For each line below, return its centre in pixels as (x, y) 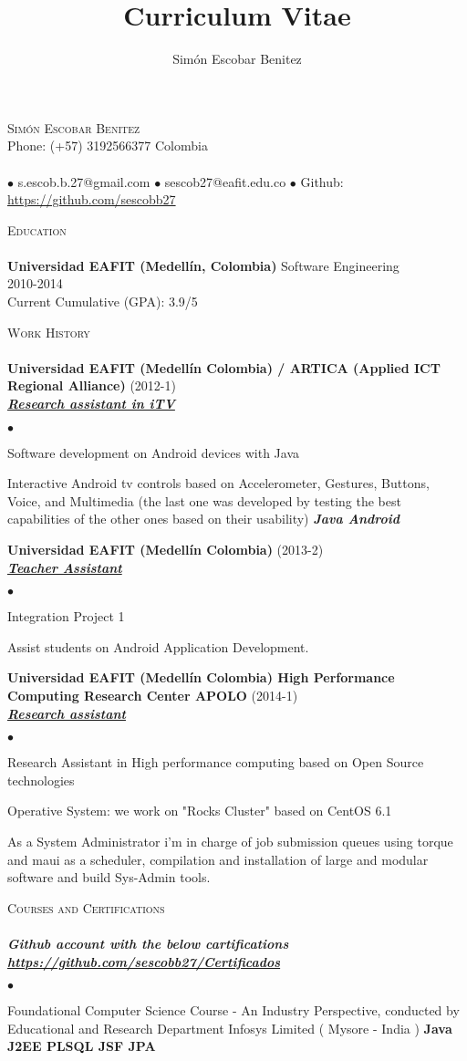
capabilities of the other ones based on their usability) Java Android (203, 519)
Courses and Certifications (86, 907)
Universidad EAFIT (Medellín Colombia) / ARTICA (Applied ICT (224, 367)
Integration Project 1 (66, 616)
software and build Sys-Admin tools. (109, 877)
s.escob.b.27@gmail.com (84, 181)
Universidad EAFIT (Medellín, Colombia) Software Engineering (203, 265)
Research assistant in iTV (91, 404)
